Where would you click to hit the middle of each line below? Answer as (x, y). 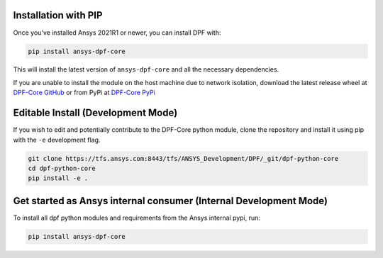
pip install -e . (58, 178)
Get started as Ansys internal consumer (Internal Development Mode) (170, 201)
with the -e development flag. (57, 140)
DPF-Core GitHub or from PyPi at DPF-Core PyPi (84, 93)
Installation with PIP (58, 15)
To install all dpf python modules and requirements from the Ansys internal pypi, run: (137, 218)
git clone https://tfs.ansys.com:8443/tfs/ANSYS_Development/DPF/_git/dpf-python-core (183, 158)
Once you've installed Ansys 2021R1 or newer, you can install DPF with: (117, 33)
